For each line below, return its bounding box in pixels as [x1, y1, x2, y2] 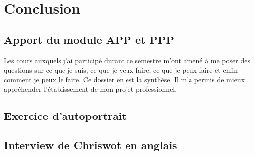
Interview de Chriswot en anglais [4, 137, 177, 153]
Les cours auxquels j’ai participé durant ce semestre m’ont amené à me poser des [4, 55, 250, 65]
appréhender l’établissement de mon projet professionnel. [4, 84, 177, 94]
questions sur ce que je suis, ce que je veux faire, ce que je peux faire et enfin [4, 65, 238, 75]
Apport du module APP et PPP [4, 32, 174, 47]
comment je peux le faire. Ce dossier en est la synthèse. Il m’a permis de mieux [4, 74, 245, 84]
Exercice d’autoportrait [4, 108, 127, 123]
